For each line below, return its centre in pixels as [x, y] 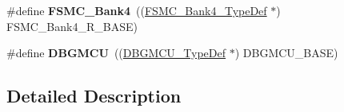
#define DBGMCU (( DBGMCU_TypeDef [116, 53]
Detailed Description [94, 96]
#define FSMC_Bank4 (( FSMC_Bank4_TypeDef [137, 10]
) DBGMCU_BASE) [286, 53]
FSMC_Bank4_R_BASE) [72, 26]
